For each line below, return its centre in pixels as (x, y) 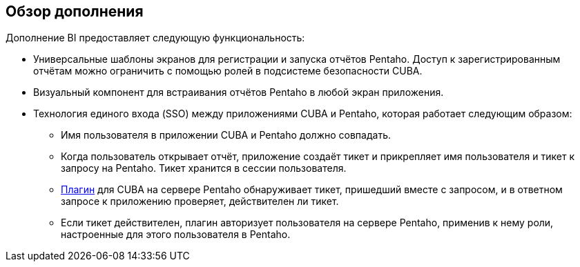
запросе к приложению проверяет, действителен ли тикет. (200, 201)
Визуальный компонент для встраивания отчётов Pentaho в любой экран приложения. (239, 92)
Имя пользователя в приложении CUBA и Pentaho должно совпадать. (226, 135)
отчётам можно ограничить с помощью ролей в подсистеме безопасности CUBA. (228, 71)
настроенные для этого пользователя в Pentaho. (176, 235)
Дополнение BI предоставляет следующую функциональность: (155, 38)
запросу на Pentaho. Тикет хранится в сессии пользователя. (204, 168)
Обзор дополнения (75, 11)
